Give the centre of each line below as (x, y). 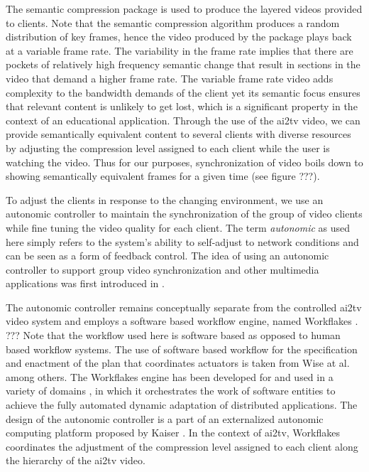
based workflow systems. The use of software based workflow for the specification (182, 349)
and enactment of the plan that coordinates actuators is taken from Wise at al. (178, 363)
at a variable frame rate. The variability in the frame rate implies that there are (180, 50)
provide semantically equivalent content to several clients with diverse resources (178, 134)
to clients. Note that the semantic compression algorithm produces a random (173, 22)
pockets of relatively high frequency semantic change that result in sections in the (183, 64)
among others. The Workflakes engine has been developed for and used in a (170, 376)
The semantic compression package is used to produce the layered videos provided (184, 9)
